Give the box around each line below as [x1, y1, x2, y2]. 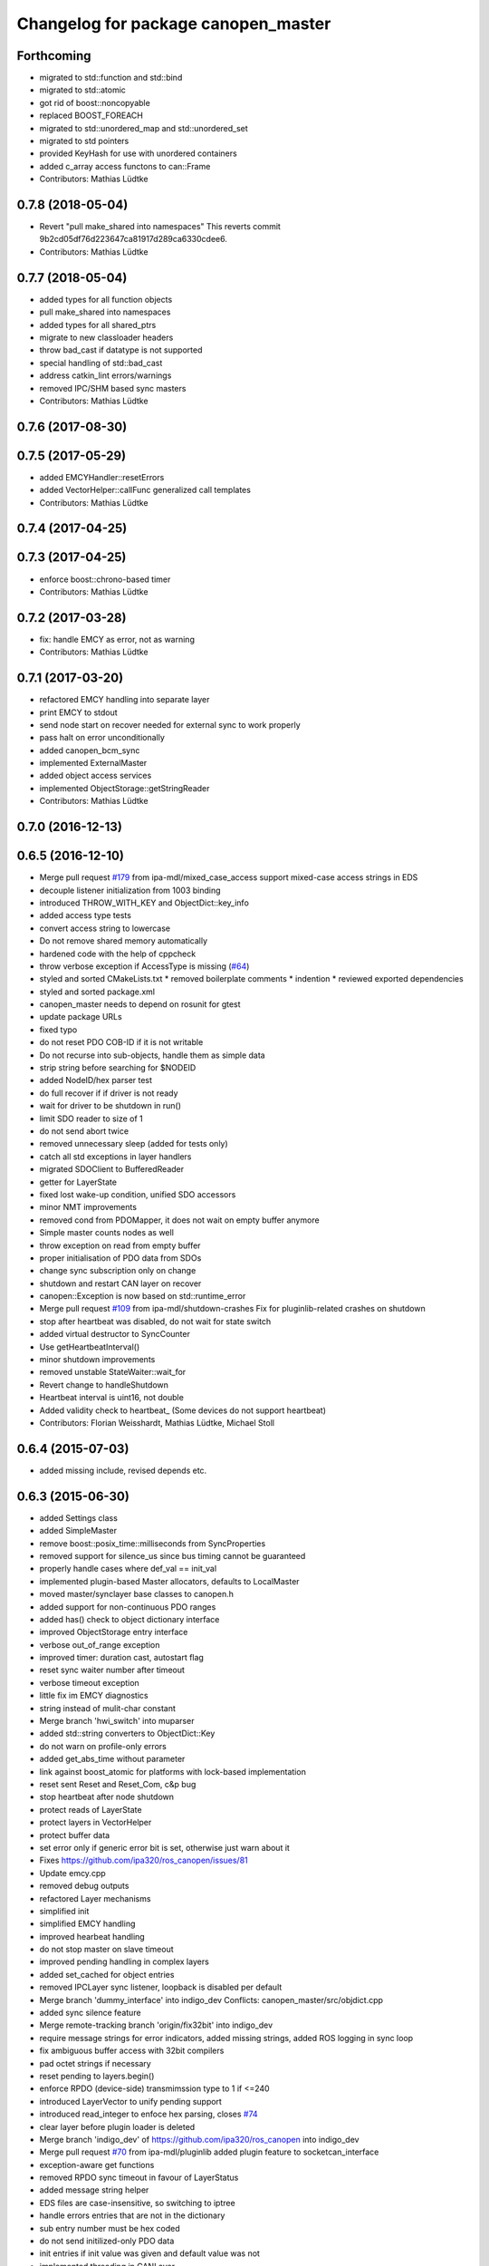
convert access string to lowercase [39, 923, 171, 934]
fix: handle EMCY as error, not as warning [39, 634, 195, 644]
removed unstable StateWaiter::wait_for [39, 1367, 187, 1378]
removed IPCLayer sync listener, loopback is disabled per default [39, 1981, 283, 1993]
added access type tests [39, 910, 131, 921]
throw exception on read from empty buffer [39, 1240, 201, 1251]
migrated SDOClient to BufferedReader [39, 1164, 185, 1175]
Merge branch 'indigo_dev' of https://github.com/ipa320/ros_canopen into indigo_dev [39, 2134, 360, 2145]
